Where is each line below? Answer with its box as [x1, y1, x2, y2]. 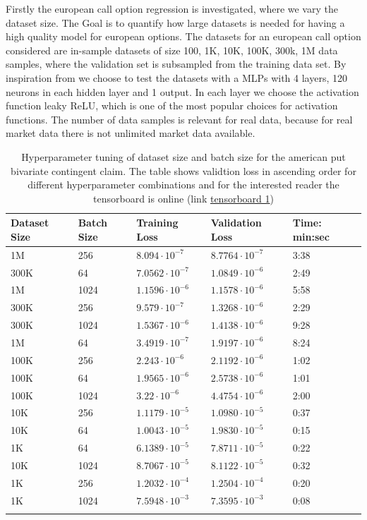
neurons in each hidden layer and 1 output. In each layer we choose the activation [6, 84, 359, 99]
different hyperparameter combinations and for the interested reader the [28, 177, 339, 192]
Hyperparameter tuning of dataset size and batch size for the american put [21, 149, 346, 164]
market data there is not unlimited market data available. [6, 126, 255, 140]
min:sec [292, 229, 330, 243]
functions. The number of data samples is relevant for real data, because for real [6, 111, 353, 126]
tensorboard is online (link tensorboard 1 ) [93, 191, 274, 205]
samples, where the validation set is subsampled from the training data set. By [6, 56, 347, 71]
